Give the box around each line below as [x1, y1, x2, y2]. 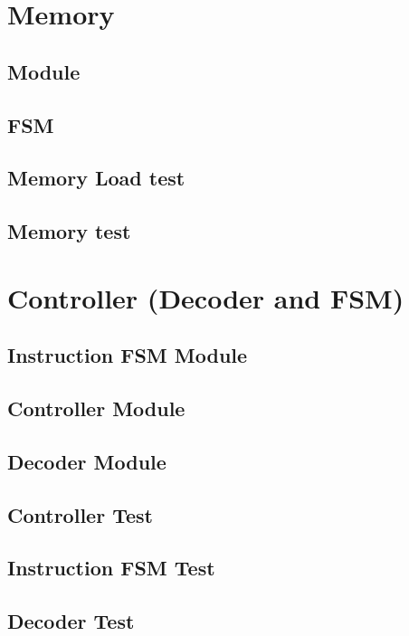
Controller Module [7, 394, 185, 422]
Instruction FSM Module [7, 341, 248, 369]
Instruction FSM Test [7, 554, 215, 582]
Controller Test [7, 500, 153, 528]
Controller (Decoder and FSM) [7, 279, 404, 316]
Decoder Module [7, 447, 166, 475]
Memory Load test [7, 164, 185, 192]
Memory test [7, 217, 131, 245]
